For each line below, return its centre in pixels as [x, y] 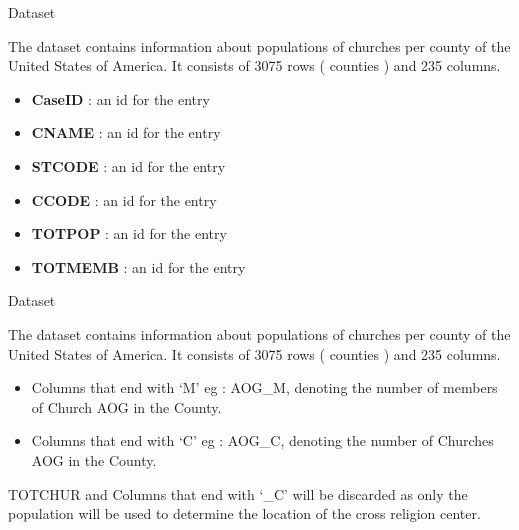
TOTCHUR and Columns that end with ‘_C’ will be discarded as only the [238, 493]
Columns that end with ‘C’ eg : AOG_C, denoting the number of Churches [262, 440]
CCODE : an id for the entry [124, 199]
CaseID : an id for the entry [120, 98]
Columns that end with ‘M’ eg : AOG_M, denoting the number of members [264, 387]
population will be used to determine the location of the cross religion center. [244, 513]
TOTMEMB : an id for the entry [138, 266]
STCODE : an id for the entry [128, 165]
